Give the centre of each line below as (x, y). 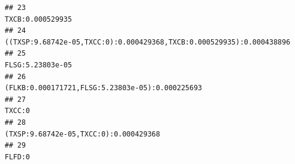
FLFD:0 (17, 157)
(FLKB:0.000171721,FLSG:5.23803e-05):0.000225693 (104, 88)
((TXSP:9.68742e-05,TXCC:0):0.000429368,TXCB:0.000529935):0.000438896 (147, 42)
